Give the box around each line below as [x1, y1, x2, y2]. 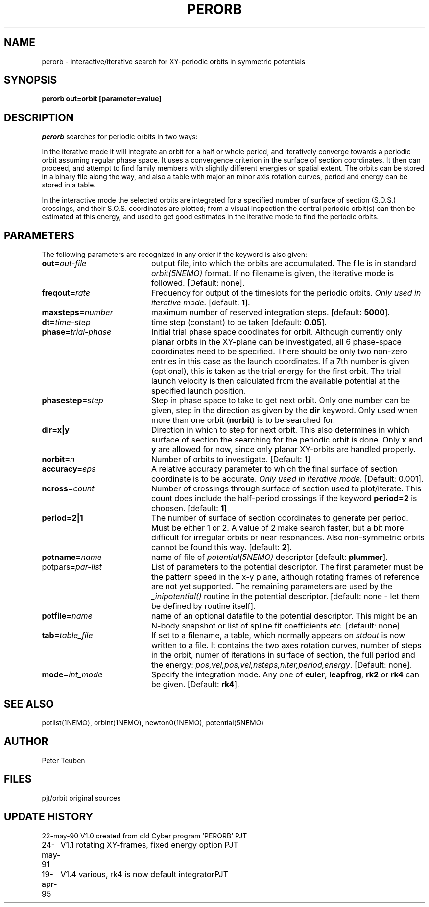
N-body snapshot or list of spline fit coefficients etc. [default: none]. [151, 621, 402, 631]
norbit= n [42, 454, 75, 465]
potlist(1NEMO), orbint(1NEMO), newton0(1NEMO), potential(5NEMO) [42, 718, 264, 727]
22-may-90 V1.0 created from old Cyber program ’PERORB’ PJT [42, 831, 247, 840]
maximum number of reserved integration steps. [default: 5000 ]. [151, 307, 390, 318]
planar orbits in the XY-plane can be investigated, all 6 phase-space [151, 337, 402, 347]
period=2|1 [42, 513, 83, 523]
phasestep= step [42, 395, 103, 406]
